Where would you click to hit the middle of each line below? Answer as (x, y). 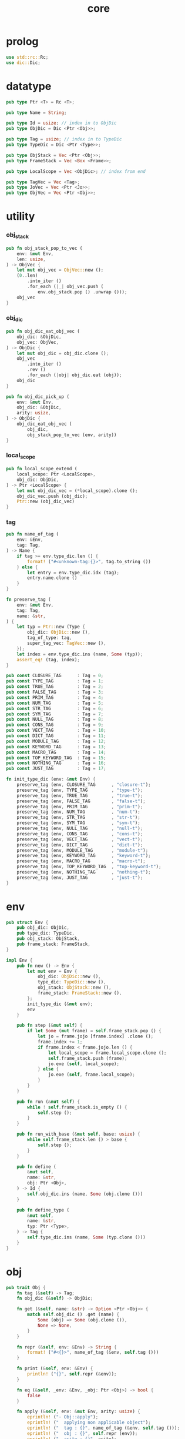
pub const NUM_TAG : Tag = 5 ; (55, 703)
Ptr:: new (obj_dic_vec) (46, 501)
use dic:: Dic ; (23, 63)
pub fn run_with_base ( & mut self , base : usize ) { (79, 1134)
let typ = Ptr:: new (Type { (51, 627)
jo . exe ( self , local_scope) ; (83, 1064)
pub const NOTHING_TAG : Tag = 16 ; (56, 763)
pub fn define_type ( (43, 1210)
